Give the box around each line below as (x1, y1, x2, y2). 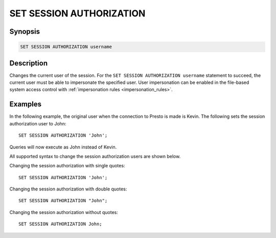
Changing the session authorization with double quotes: (9, 186, 127, 192)
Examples (9, 100, 42, 109)
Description (9, 59, 48, 68)
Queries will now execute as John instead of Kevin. (9, 144, 117, 150)
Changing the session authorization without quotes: (9, 209, 119, 215)
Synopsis (9, 27, 40, 36)
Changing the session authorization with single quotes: (9, 163, 125, 169)
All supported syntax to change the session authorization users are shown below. (9, 153, 181, 159)
